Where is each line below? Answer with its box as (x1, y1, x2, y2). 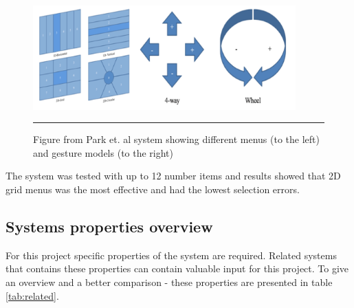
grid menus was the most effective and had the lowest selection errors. (5, 182, 300, 197)
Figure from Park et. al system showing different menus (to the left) (33, 132, 320, 146)
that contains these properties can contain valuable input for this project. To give (5, 261, 349, 276)
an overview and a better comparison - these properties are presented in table (5, 275, 333, 289)
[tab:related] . (5, 288, 59, 302)
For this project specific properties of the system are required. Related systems (5, 247, 337, 262)
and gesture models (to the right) (33, 145, 174, 159)
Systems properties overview (5, 216, 213, 237)
